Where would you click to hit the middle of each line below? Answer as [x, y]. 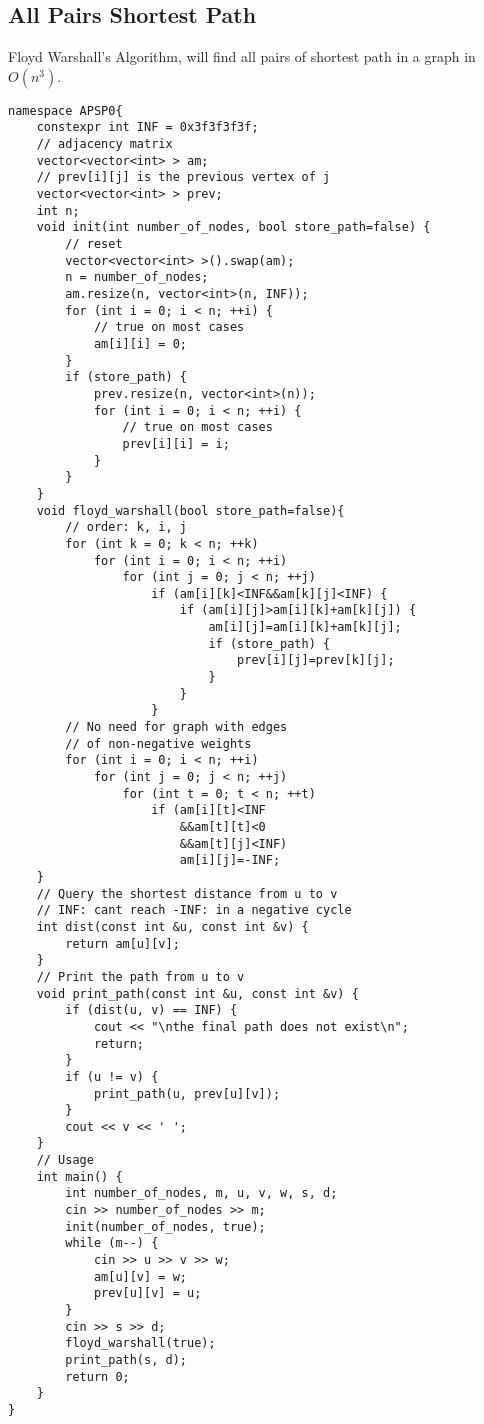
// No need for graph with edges [176, 727]
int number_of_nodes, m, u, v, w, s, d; [201, 1193]
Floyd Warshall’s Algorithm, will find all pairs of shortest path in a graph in [242, 56]
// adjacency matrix [104, 144]
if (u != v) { [112, 1076]
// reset [94, 244]
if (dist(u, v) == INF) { [151, 1010]
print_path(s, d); [126, 1360]
